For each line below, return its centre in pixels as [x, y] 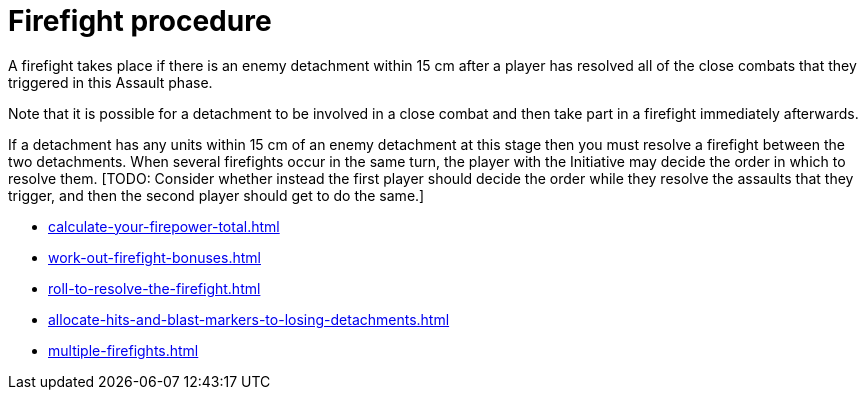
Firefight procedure [140, 21]
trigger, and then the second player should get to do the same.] [216, 195]
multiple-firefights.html [123, 350]
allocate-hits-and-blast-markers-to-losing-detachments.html [249, 319]
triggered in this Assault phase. [110, 82]
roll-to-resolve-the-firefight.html [154, 288]
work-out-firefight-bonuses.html [154, 257]
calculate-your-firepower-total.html [164, 226]
